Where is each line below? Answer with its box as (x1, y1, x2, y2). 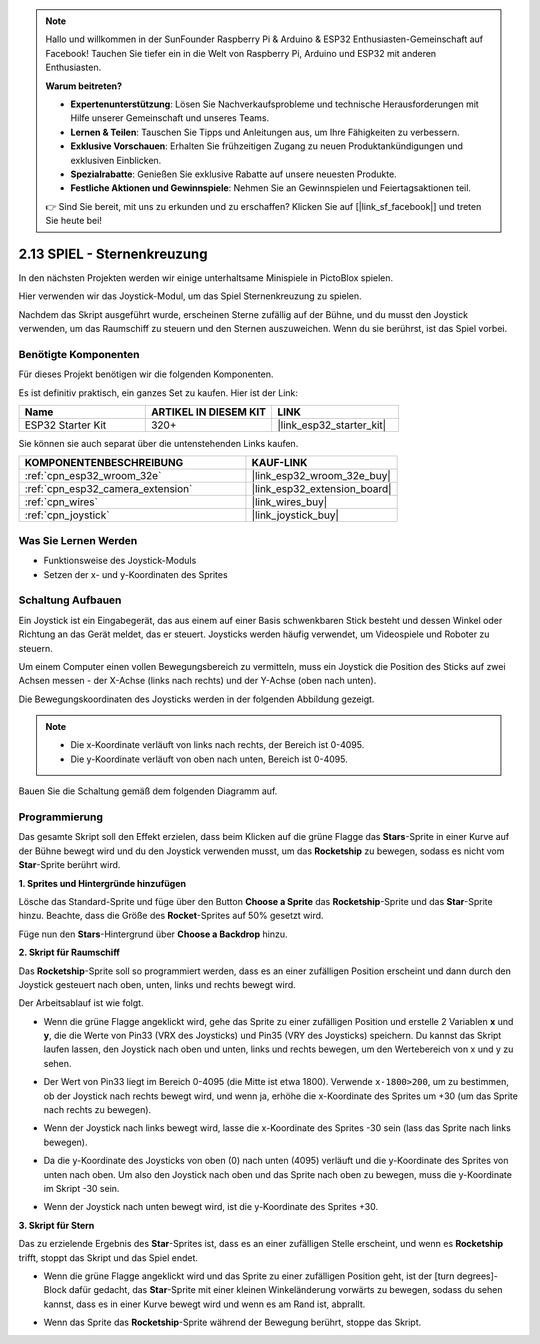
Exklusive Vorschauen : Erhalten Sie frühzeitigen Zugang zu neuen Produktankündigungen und (70, 140, 464, 152)
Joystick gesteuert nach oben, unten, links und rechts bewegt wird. (18, 978, 297, 990)
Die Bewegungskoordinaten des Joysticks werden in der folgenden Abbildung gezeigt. (18, 693, 375, 705)
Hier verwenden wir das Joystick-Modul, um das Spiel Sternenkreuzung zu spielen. (18, 290, 362, 302)
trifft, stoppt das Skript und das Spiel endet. (18, 1251, 199, 1264)
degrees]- (456, 1270, 499, 1282)
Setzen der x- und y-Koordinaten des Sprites (43, 568, 229, 580)
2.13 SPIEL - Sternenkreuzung (18, 245, 208, 262)
